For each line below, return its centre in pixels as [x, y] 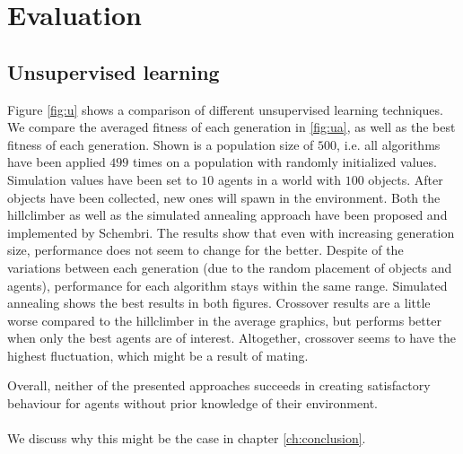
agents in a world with [280, 179]
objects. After [406, 179]
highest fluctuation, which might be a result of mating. [158, 355]
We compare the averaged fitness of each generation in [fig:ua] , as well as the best [231, 127]
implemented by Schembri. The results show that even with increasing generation [231, 232]
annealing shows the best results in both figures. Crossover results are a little [219, 303]
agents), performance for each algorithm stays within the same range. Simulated [227, 285]
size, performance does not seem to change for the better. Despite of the [205, 250]
